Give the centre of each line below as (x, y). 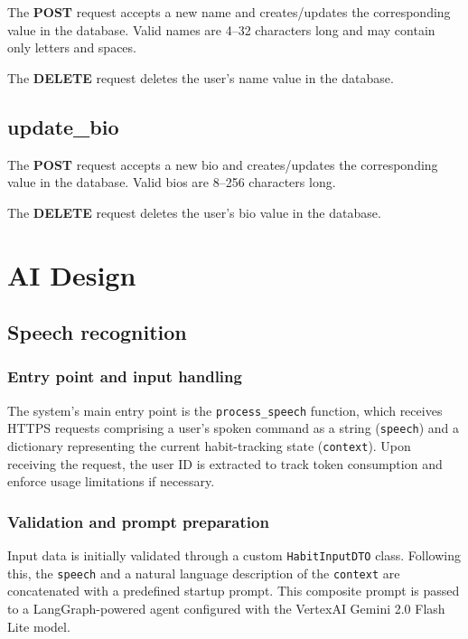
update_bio (63, 126)
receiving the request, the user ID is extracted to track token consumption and (225, 463)
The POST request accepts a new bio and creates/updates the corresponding (223, 164)
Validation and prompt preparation (138, 521)
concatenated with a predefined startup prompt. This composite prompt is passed (234, 591)
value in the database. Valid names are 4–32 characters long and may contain (221, 29)
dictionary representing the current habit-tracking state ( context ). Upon (209, 446)
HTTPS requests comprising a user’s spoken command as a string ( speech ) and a (234, 428)
